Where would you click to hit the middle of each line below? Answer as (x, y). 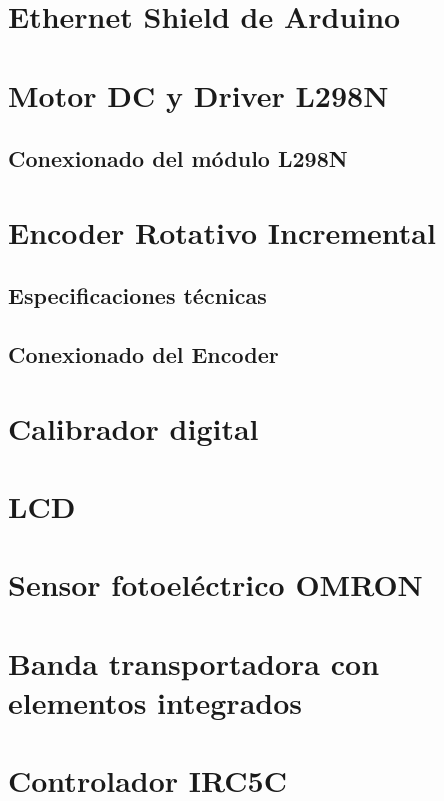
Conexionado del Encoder (143, 354)
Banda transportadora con (194, 662)
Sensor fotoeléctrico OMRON (215, 584)
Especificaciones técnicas (137, 295)
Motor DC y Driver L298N (198, 94)
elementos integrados (155, 701)
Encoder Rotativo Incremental (222, 231)
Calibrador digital (133, 427)
